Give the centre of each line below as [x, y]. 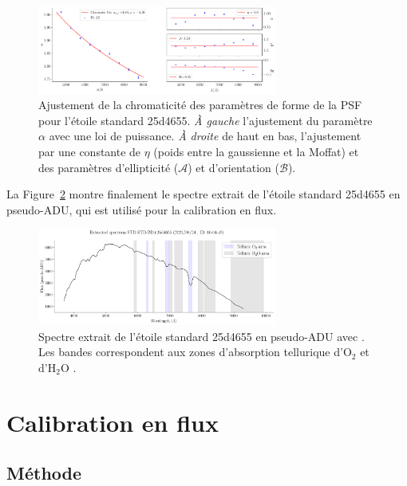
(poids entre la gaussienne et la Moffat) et [256, 151]
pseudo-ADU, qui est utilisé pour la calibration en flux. [142, 209]
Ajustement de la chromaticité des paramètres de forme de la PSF [200, 105]
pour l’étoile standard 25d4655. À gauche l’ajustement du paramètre [205, 120]
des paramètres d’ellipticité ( [109, 167]
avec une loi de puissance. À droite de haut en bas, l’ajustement [205, 136]
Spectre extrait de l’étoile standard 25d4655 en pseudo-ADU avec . [202, 336]
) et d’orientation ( [234, 167]
